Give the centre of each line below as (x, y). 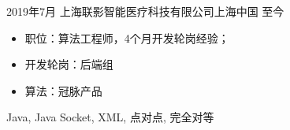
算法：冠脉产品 (63, 90)
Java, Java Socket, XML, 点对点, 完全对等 (110, 117)
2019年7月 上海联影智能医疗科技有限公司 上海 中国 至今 (145, 11)
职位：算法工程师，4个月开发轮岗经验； (127, 37)
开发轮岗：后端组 (69, 64)
